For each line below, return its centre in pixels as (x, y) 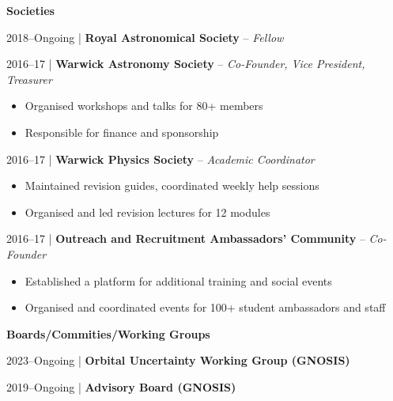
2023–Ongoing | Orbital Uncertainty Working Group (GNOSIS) (178, 360)
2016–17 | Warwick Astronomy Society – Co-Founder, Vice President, (186, 64)
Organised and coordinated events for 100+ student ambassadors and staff (205, 307)
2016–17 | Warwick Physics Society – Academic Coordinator (161, 159)
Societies (30, 10)
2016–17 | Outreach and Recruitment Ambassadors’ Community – (186, 238)
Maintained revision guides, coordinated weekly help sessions (172, 185)
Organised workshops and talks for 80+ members (144, 106)
